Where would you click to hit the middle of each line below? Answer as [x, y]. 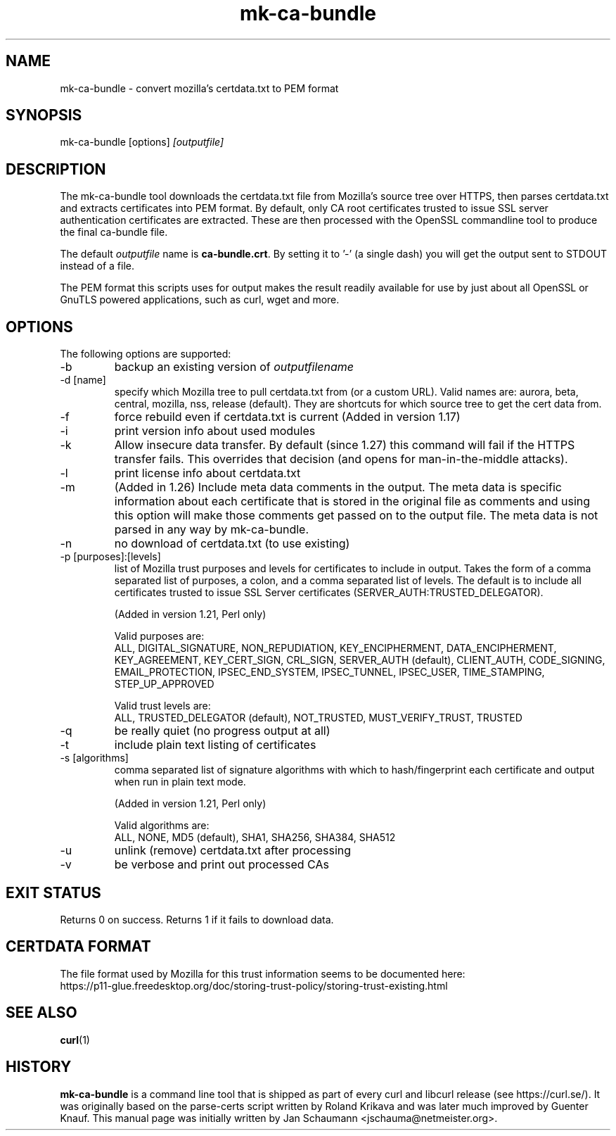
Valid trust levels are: [162, 706]
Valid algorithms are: [162, 826]
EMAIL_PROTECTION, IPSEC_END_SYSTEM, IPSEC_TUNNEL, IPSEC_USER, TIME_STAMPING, [329, 672]
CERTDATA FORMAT [78, 947]
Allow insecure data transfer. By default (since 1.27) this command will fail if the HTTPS [345, 445]
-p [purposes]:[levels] [110, 557]
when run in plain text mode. [180, 782]
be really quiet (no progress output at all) [222, 731]
